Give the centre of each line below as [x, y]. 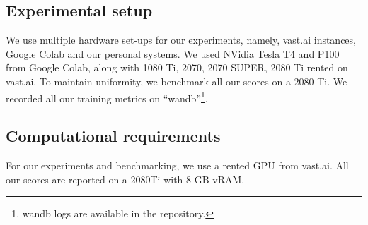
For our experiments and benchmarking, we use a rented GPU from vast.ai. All [177, 165]
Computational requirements [113, 136]
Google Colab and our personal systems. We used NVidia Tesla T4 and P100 [173, 53]
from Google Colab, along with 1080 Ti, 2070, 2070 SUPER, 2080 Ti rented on [177, 67]
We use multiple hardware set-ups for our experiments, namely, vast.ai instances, [181, 40]
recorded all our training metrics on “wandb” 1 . [107, 97]
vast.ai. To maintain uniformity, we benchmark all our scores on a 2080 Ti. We [177, 81]
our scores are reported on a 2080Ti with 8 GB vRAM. [125, 179]
